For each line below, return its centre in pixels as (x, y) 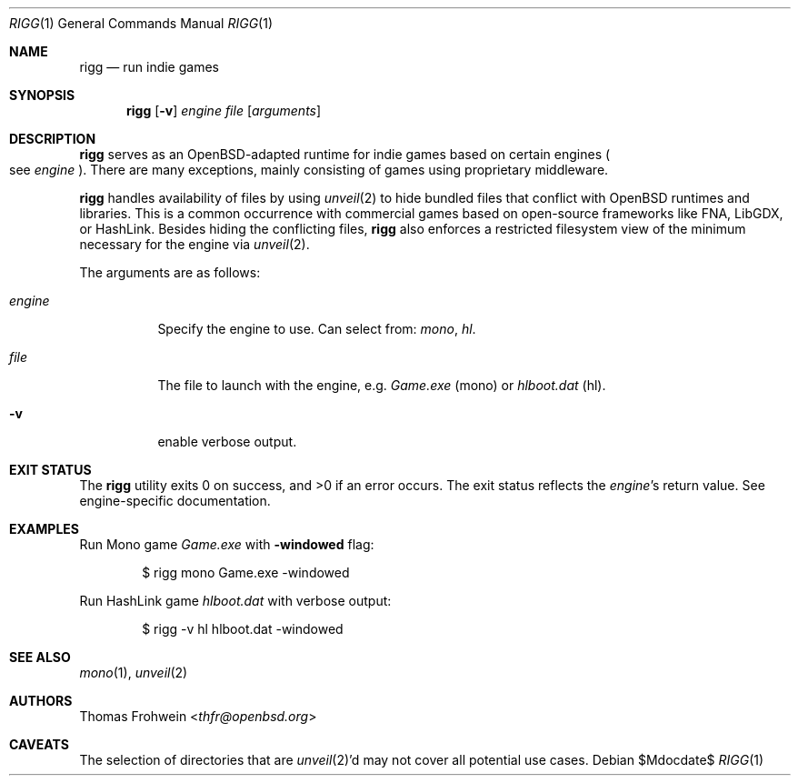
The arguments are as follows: (170, 272)
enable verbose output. (227, 442)
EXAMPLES (44, 529)
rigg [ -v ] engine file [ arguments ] (224, 110)
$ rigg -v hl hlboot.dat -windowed (243, 629)
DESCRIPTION (53, 139)
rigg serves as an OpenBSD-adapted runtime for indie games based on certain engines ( (345, 154)
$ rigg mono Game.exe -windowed (246, 572)
